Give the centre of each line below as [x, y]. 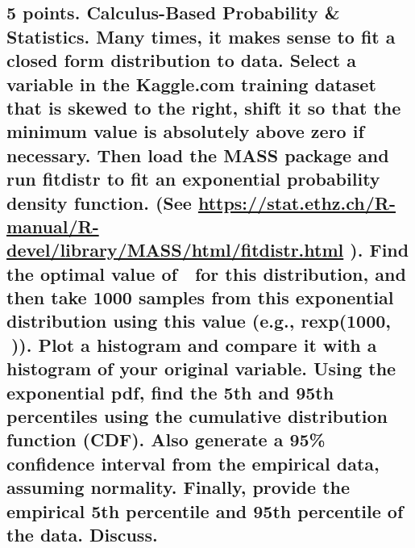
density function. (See [99, 202]
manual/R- [53, 226]
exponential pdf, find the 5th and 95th [170, 392]
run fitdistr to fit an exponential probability [193, 179]
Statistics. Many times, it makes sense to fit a [201, 36]
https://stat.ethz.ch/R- [297, 202]
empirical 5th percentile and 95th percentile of [205, 510]
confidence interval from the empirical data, [193, 463]
